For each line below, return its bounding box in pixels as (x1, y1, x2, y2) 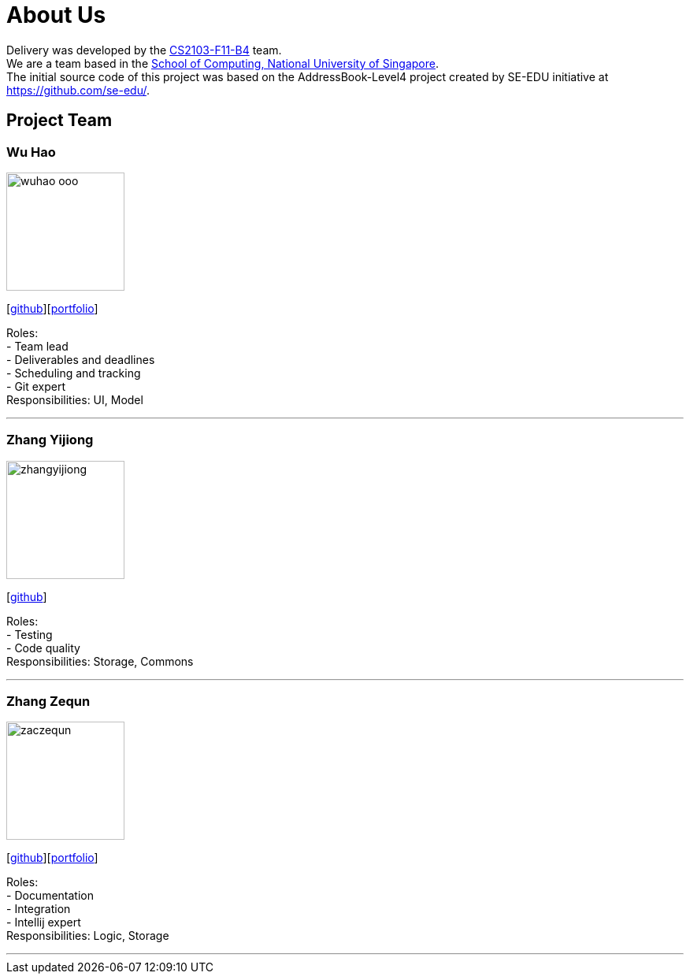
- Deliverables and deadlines (6, 352, 155, 366)
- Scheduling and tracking (6, 366, 141, 380)
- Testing (6, 627, 53, 641)
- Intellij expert (6, 915, 81, 930)
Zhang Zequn (6, 693, 91, 710)
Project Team (6, 110, 113, 131)
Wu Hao (6, 143, 56, 160)
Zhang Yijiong (6, 432, 94, 448)
